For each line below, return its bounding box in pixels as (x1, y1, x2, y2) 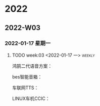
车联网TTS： (12, 85, 39, 91)
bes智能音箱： (12, 73, 42, 79)
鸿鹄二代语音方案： (12, 63, 53, 69)
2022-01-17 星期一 (5, 39, 51, 46)
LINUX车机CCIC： (12, 95, 50, 101)
